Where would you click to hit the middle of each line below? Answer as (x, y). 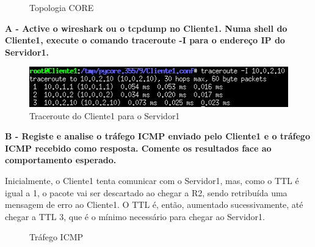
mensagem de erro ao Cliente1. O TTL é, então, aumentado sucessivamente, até (154, 205)
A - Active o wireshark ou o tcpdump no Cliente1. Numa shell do (146, 28)
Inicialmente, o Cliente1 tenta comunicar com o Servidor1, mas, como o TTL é (152, 181)
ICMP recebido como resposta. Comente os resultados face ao (138, 148)
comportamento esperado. (61, 160)
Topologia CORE (62, 7)
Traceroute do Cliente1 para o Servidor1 (105, 115)
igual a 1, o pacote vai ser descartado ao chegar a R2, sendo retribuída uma (146, 192)
